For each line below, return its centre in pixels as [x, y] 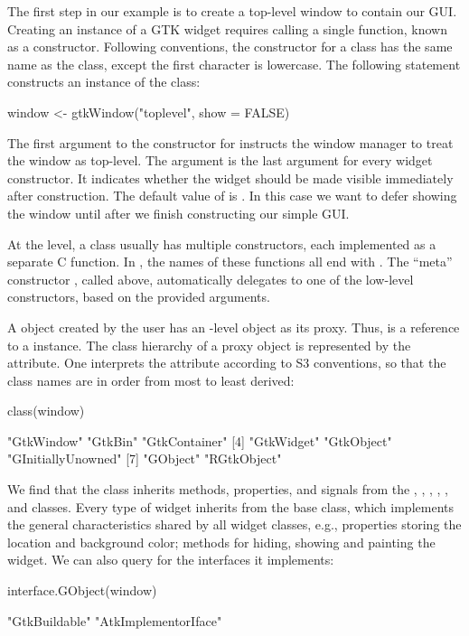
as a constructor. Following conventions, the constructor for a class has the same [230, 47]
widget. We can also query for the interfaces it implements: [171, 560]
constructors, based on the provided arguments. [139, 297]
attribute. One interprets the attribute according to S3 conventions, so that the [227, 363]
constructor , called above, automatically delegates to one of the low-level [211, 279]
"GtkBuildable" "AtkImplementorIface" [115, 620]
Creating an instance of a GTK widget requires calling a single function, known [227, 28]
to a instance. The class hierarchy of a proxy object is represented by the [209, 345]
